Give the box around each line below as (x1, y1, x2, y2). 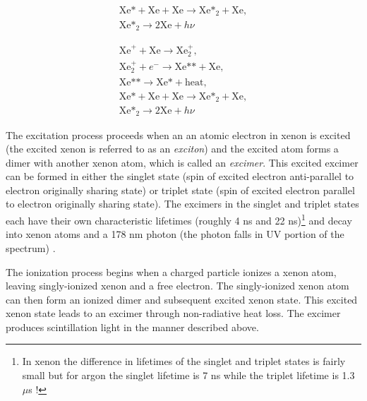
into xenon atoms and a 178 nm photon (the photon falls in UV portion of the (6, 227, 344, 241)
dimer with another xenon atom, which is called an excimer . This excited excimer (6, 155, 359, 169)
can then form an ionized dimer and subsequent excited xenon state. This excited (6, 292, 358, 306)
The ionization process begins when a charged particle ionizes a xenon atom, (6, 264, 337, 279)
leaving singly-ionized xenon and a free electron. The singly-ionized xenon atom (6, 278, 349, 293)
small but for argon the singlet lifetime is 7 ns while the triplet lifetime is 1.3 (22, 368, 355, 383)
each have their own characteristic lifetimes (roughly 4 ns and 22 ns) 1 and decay (6, 211, 352, 227)
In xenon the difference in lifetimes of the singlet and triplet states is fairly (22, 354, 346, 369)
